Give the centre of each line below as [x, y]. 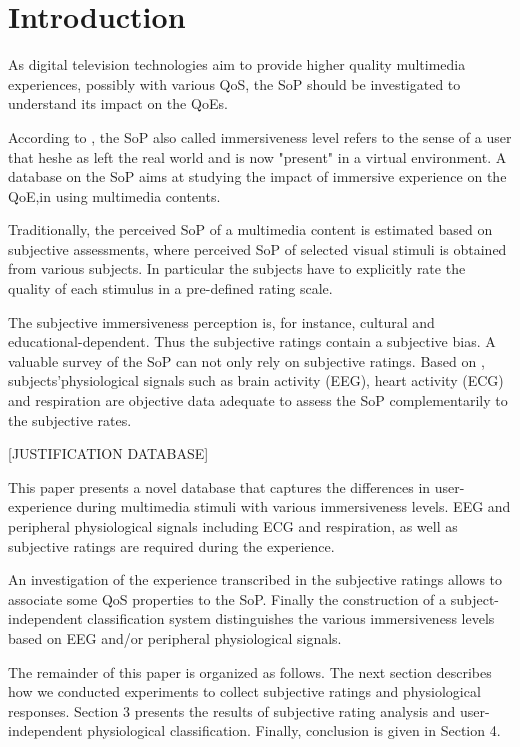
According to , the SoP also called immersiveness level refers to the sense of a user [260, 136]
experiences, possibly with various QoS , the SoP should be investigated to [234, 83]
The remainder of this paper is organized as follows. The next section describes [250, 671]
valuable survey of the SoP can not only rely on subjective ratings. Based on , [246, 360]
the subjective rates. [70, 419]
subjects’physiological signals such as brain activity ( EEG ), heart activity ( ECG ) [256, 380]
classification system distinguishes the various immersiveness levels [291, 618]
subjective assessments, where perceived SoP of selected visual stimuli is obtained [257, 248]
